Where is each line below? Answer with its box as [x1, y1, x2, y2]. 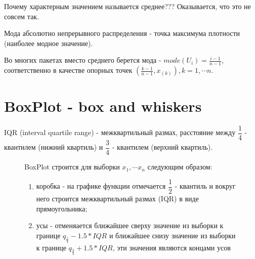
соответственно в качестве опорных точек [4, 65, 133, 75]
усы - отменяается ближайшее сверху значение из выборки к [36, 220, 224, 231]
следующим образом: [147, 161, 212, 172]
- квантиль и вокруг [175, 181, 236, 191]
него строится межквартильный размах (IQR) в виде [36, 193, 199, 204]
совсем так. [4, 11, 39, 21]
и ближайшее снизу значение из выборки [109, 230, 236, 240]
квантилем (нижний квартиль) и [4, 142, 103, 152]
